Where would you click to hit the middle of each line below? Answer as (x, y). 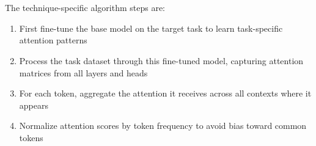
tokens (31, 137)
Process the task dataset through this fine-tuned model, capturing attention (161, 60)
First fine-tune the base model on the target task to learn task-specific (151, 28)
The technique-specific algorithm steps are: (85, 8)
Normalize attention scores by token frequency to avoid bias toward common (163, 126)
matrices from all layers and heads (83, 72)
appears (34, 105)
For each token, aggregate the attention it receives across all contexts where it (165, 93)
